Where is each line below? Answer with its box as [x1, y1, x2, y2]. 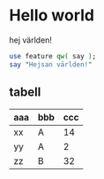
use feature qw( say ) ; [9, 51, 97, 60]
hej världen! [9, 35, 53, 45]
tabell [9, 85, 41, 100]
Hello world [9, 5, 95, 26]
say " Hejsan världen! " [9, 59, 93, 69]
